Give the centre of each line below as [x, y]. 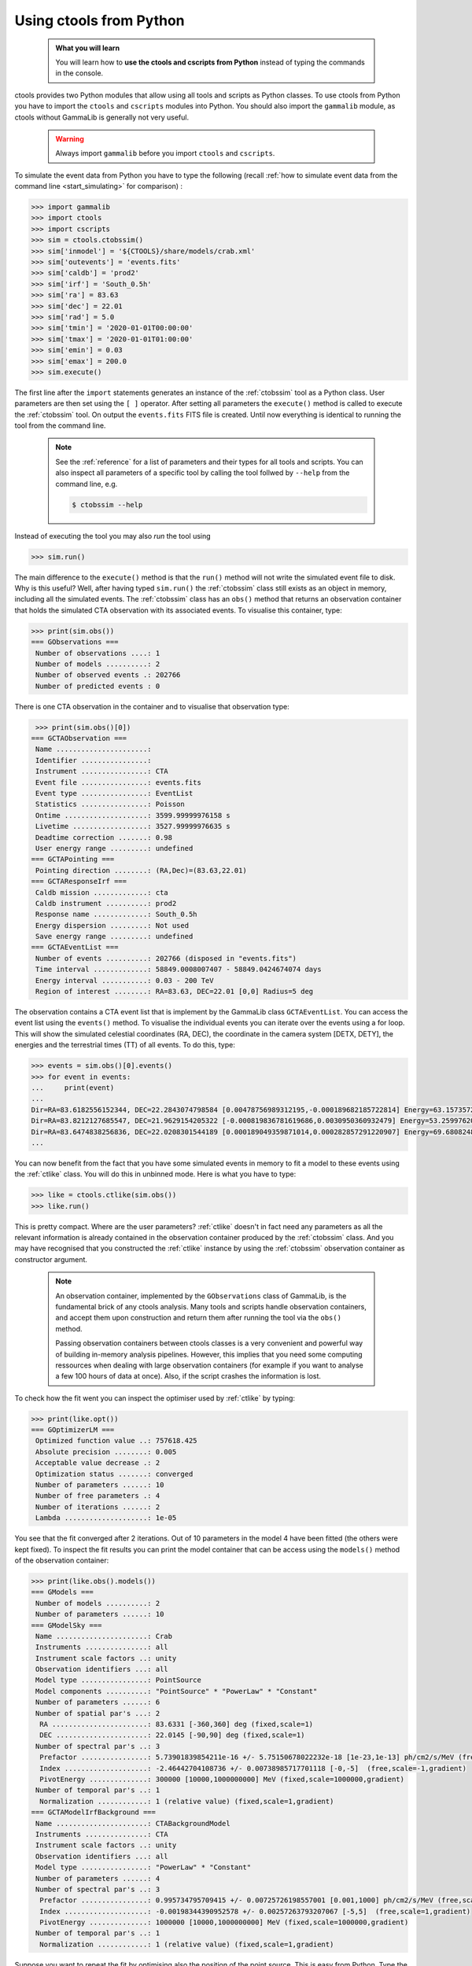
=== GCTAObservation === [79, 738]
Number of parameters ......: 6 [98, 1702]
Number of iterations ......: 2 [98, 1507]
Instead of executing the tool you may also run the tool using [113, 536]
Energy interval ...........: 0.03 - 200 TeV [125, 980]
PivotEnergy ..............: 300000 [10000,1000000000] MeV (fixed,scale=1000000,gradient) [222, 1779]
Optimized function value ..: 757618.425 [116, 1441]
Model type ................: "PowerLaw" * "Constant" [144, 1867]
